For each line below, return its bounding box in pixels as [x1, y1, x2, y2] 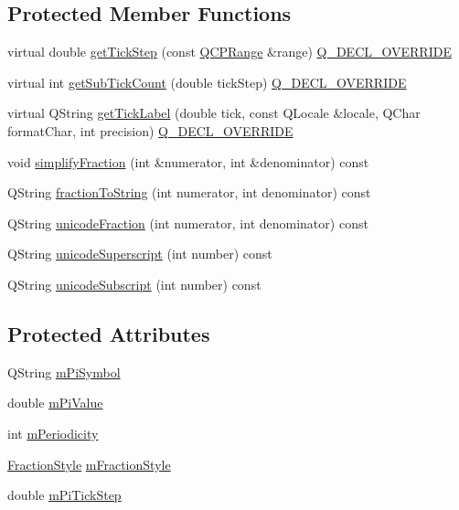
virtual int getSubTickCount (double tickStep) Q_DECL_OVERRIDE [7, 72, 407, 91]
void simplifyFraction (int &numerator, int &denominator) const [7, 152, 369, 171]
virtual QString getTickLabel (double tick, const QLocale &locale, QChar [7, 103, 421, 122]
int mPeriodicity [7, 423, 99, 442]
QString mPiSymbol [7, 362, 121, 381]
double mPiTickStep [7, 485, 122, 505]
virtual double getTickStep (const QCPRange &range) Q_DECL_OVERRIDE [7, 42, 452, 61]
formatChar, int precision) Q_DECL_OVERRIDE [7, 121, 294, 140]
